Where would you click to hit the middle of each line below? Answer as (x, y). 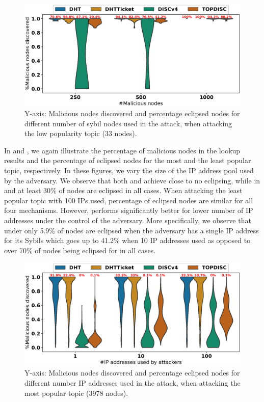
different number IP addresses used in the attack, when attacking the (133, 382)
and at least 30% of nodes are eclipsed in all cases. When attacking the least (123, 190)
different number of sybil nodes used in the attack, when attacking (128, 123)
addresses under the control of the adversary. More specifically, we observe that (128, 220)
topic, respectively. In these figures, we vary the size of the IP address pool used (129, 170)
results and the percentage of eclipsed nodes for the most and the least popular (128, 160)
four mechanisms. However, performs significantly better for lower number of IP (129, 210)
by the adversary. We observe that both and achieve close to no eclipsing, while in (132, 180)
